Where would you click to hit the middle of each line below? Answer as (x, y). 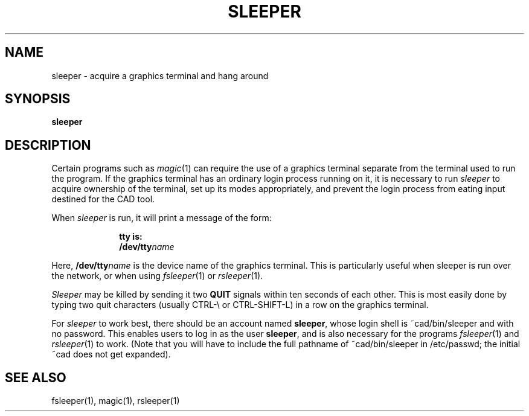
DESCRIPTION (48, 145)
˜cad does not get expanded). (111, 354)
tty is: (131, 237)
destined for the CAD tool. (103, 199)
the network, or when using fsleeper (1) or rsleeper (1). (157, 276)
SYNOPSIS (38, 99)
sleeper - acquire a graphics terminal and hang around (160, 75)
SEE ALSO (36, 377)
